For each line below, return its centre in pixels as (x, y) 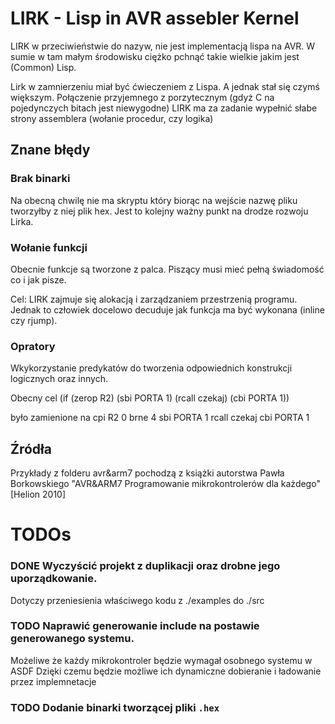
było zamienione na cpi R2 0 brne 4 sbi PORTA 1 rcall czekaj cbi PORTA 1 (160, 418)
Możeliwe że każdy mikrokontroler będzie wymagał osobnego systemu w (161, 660)
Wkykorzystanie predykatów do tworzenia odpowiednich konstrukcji (151, 368)
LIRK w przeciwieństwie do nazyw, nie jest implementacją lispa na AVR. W (163, 46)
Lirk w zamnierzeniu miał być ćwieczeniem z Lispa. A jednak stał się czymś (165, 86)
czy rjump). (34, 320)
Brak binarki (40, 179)
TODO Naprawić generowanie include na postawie (135, 626)
